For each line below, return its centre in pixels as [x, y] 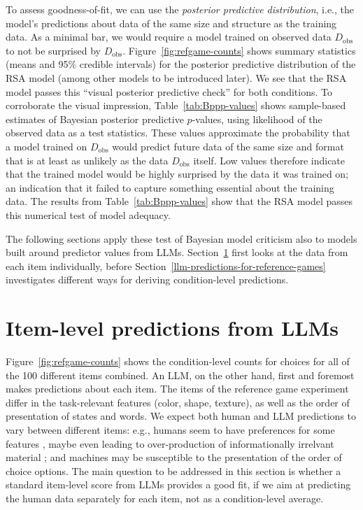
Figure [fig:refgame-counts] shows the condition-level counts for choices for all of [178, 361]
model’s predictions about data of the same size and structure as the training [171, 23]
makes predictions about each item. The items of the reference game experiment [177, 389]
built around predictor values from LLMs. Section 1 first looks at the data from [177, 252]
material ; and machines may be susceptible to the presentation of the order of [174, 457]
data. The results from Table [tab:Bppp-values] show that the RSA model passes [179, 201]
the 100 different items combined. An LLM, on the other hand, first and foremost [180, 375]
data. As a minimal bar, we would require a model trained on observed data [169, 37]
